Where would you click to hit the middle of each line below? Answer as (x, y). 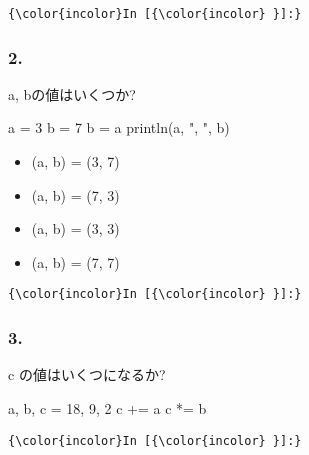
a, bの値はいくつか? (72, 93)
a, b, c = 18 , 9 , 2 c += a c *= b (107, 407)
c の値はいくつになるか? (87, 374)
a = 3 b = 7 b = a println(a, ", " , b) (119, 127)
